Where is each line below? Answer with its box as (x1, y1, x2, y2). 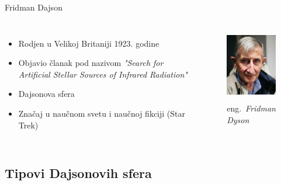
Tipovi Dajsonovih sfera (5, 163, 152, 181)
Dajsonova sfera (18, 88, 75, 100)
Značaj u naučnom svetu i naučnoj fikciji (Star (18, 107, 186, 119)
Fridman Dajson (5, 1, 63, 13)
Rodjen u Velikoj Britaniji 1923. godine (18, 37, 159, 49)
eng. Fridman (227, 102, 276, 114)
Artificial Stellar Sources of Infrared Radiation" (18, 68, 188, 80)
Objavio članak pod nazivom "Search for (18, 57, 164, 69)
